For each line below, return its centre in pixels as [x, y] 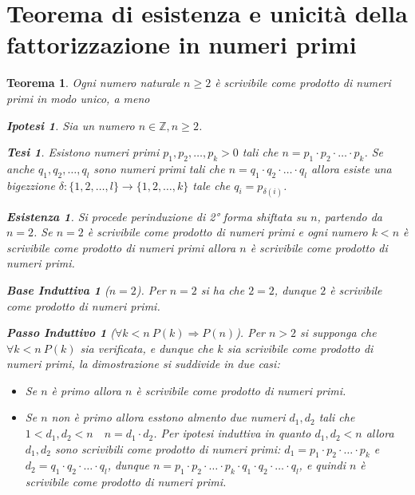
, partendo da [350, 216]
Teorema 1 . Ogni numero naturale [93, 83]
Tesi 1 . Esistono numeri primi [83, 152]
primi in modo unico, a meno [78, 98]
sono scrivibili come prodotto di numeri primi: [168, 448]
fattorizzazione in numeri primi [182, 44]
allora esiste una [351, 168]
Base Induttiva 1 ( [58, 289]
